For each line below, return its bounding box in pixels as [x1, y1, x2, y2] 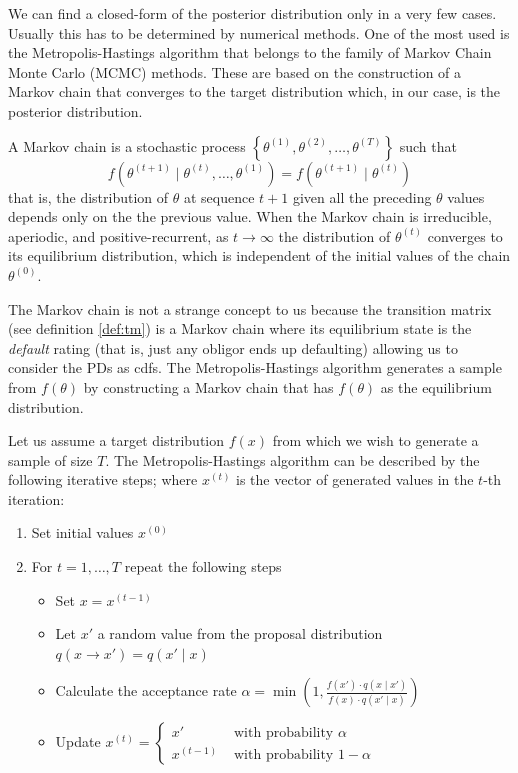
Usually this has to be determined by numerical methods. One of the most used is [8, 22, 510, 43]
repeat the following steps [124, 556, 282, 577]
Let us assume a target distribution [8, 430, 225, 451]
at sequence [183, 186, 255, 207]
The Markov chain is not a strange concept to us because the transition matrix [8, 298, 492, 319]
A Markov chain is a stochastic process [8, 135, 246, 156]
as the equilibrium [380, 376, 492, 397]
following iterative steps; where [8, 469, 198, 490]
